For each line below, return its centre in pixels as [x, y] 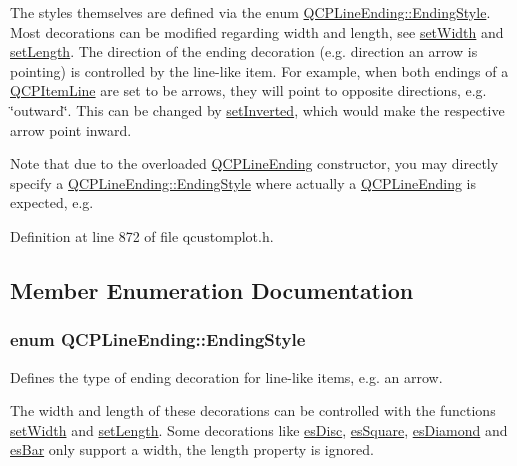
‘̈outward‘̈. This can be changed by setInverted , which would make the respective [257, 109]
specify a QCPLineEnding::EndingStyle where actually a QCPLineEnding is [243, 182]
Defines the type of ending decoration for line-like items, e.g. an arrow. [226, 376]
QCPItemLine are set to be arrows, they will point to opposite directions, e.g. [248, 90]
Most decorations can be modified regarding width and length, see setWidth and [257, 31]
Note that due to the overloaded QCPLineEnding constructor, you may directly [254, 163]
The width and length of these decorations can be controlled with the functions [253, 410]
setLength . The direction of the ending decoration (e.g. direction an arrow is [244, 51]
